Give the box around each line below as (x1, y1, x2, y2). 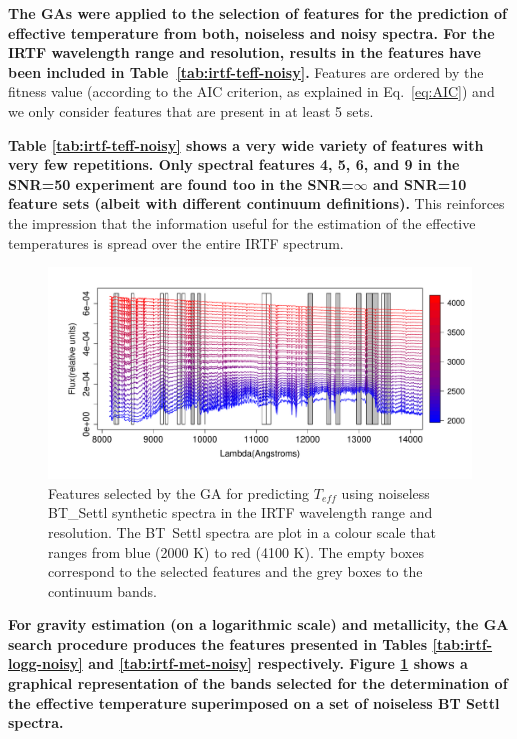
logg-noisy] (8, 653, 83, 674)
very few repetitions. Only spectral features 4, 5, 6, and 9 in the (8, 154, 460, 175)
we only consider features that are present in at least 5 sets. (8, 100, 374, 121)
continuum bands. (48, 580, 157, 601)
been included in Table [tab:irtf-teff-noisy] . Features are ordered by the (8, 61, 484, 82)
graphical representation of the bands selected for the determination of (8, 673, 508, 694)
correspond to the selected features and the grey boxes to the (48, 561, 423, 582)
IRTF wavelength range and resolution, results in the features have (8, 42, 481, 63)
